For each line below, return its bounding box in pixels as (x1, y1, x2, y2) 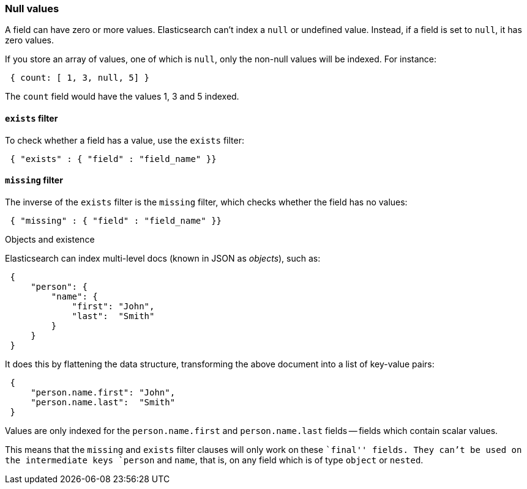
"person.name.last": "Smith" (31, 397, 176, 407)
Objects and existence (5, 233, 95, 244)
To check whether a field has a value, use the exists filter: (5, 134, 244, 145)
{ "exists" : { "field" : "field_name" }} (10, 153, 217, 164)
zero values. (5, 35, 54, 46)
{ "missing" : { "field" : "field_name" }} (10, 215, 222, 226)
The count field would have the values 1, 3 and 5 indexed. (5, 91, 239, 102)
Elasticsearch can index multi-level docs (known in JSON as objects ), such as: (5, 252, 321, 263)
